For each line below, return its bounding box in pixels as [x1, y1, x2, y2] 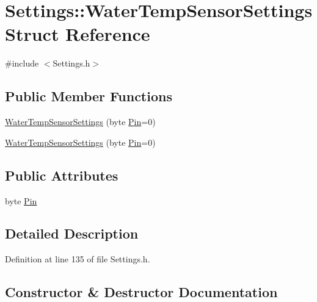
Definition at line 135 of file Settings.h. [5, 253, 150, 265]
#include [5, 57, 39, 70]
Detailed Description [5, 224, 139, 243]
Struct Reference [5, 21, 150, 46]
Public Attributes [5, 165, 118, 184]
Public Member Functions [5, 87, 172, 106]
